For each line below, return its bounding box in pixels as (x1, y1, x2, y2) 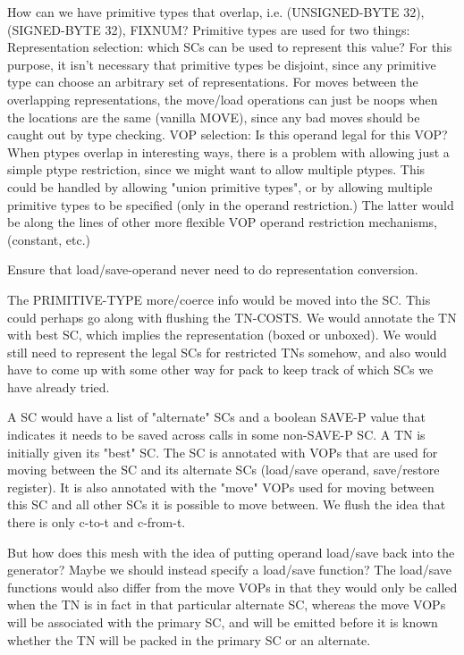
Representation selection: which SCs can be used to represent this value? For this (7, 38, 452, 56)
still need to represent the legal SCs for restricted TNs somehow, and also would (7, 342, 447, 361)
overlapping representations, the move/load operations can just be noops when (7, 89, 438, 108)
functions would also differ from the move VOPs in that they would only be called (7, 577, 458, 596)
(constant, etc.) (7, 230, 91, 248)
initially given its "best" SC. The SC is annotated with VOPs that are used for (7, 442, 438, 461)
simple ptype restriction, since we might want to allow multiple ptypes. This (7, 160, 426, 179)
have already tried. (7, 377, 110, 396)
